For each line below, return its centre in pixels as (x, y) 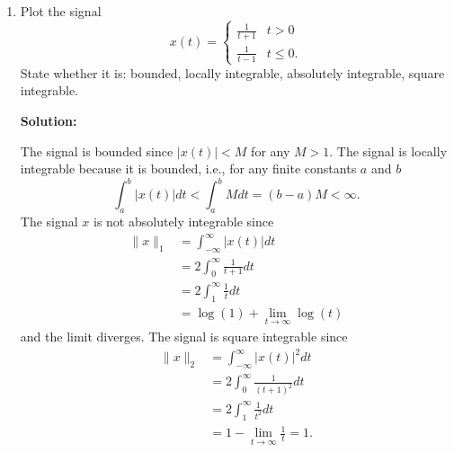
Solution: (49, 121)
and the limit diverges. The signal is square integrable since (184, 336)
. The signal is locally (388, 151)
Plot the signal (61, 11)
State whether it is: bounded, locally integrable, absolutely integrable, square (232, 72)
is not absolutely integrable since (184, 222)
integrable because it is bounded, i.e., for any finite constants (188, 168)
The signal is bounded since (97, 151)
